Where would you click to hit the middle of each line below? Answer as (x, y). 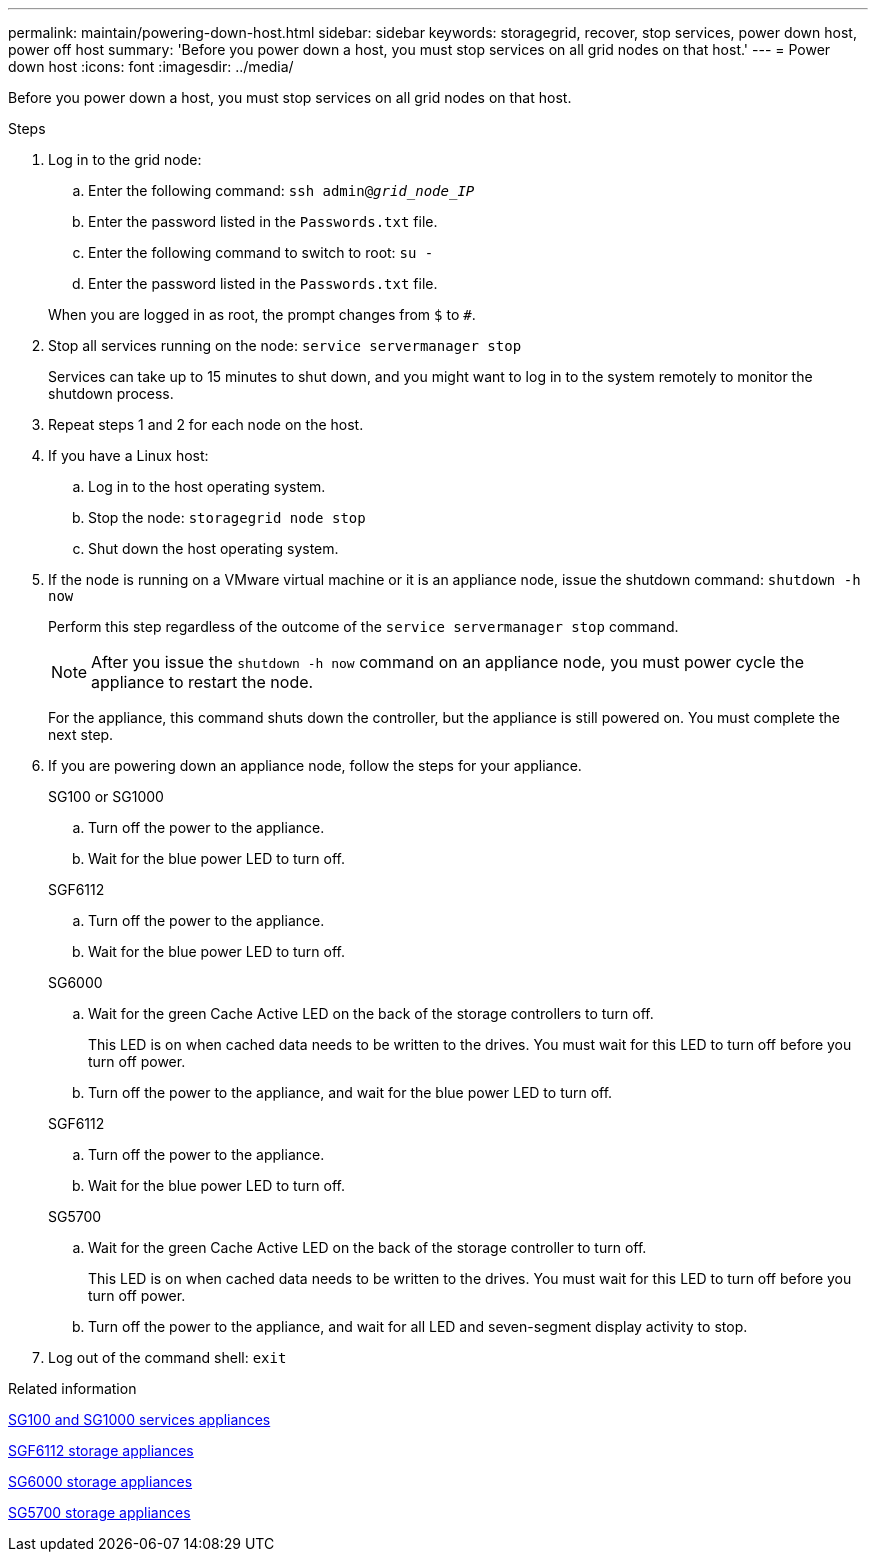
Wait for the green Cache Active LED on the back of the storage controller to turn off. (367, 1247)
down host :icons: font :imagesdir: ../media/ (151, 66)
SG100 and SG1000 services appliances (139, 1419)
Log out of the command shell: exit (167, 1357)
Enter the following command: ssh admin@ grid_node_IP (281, 190)
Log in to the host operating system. (207, 486)
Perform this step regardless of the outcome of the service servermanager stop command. (363, 626)
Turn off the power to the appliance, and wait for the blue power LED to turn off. (350, 1092)
